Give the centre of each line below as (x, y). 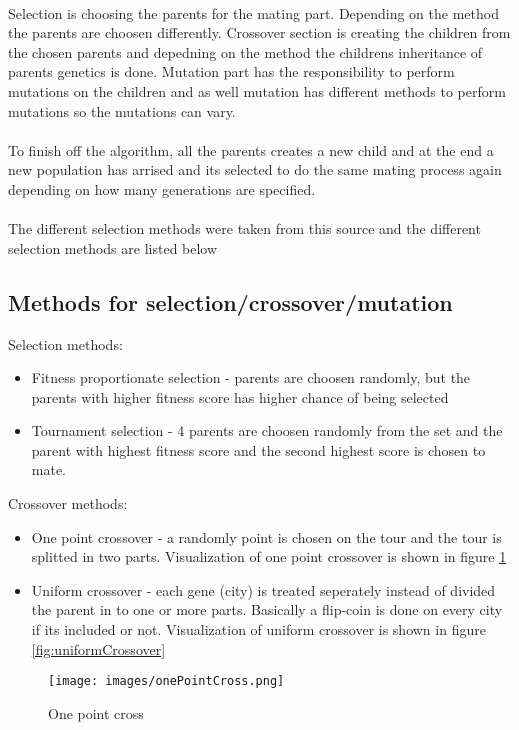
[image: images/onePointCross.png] (166, 681)
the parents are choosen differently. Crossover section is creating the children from (259, 32)
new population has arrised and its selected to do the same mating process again (255, 169)
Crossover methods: (68, 503)
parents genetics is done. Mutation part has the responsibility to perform (231, 71)
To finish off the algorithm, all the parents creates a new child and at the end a (251, 149)
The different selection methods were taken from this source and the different (244, 228)
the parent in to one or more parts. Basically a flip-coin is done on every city (267, 609)
